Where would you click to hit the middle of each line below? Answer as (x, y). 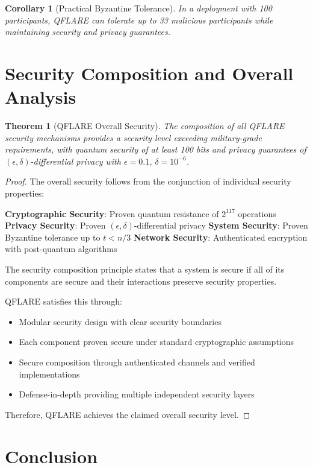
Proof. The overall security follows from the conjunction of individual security (148, 181)
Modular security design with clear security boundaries (120, 321)
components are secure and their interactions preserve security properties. (141, 281)
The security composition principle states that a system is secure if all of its (145, 269)
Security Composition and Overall (149, 73)
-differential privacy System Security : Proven (221, 225)
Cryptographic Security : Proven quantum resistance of (112, 213)
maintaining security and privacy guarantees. (88, 32)
